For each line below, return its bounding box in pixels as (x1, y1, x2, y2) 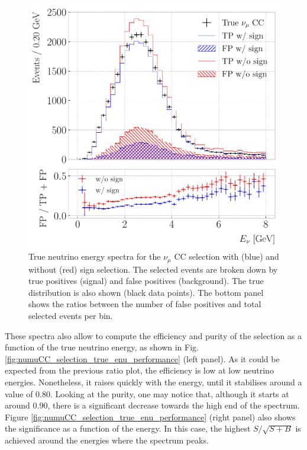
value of (5, 387, 33, 400)
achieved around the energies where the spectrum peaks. (5, 434, 209, 446)
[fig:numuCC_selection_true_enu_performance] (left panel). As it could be (5, 352, 280, 365)
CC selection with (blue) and (174, 250, 279, 263)
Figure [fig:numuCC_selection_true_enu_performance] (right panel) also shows (5, 410, 296, 423)
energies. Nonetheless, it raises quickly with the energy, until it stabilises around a (5, 376, 302, 388)
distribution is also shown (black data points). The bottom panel (28, 286, 264, 298)
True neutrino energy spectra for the (28, 250, 161, 263)
